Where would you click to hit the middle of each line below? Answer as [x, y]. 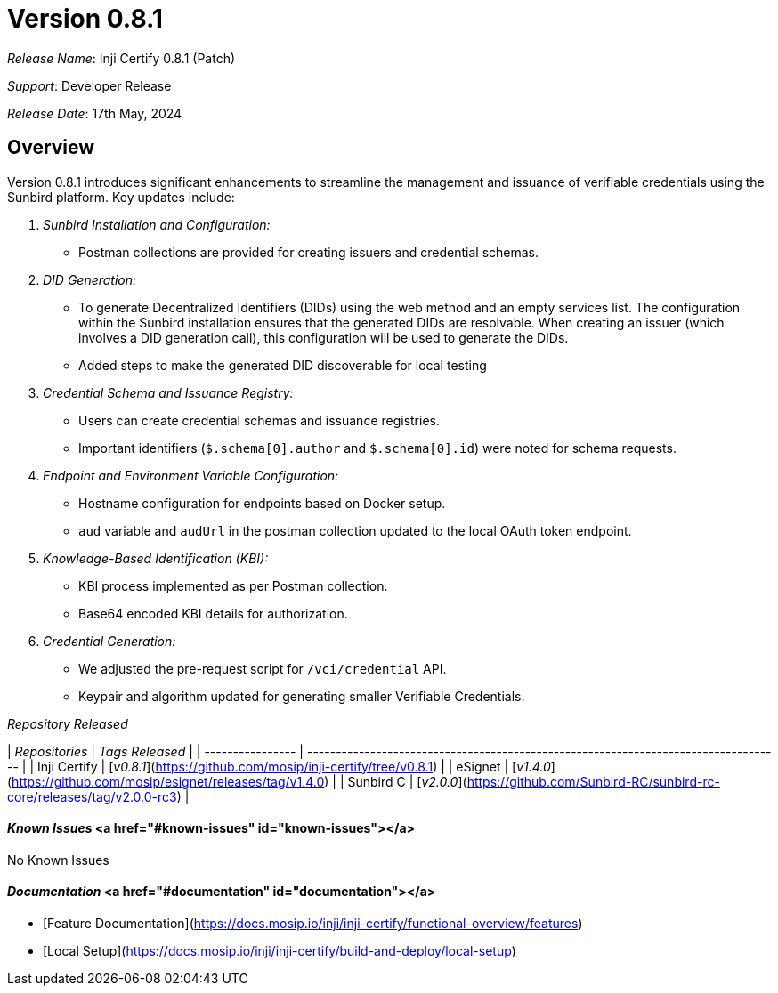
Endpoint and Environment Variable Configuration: [191, 475]
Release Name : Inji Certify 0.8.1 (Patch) [122, 58]
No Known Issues [58, 860]
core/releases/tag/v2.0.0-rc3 [92, 796]
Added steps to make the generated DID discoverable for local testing [283, 365]
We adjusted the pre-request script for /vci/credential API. [263, 668]
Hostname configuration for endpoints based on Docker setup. [262, 503]
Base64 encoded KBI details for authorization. [213, 613]
